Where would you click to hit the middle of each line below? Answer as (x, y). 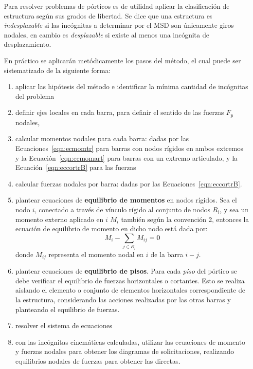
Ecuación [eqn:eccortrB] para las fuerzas (76, 167)
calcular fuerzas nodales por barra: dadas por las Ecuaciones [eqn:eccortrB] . (129, 183)
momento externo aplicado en (59, 219)
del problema (35, 96)
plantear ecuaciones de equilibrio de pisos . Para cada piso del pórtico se (126, 271)
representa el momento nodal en (96, 254)
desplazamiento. (27, 44)
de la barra (167, 254)
